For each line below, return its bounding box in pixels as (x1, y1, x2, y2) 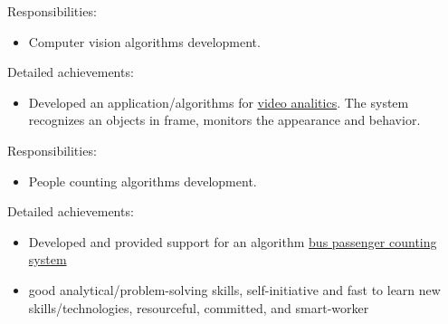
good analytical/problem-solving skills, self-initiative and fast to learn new (28, 280, 441, 299)
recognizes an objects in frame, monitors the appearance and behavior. (28, 110, 421, 129)
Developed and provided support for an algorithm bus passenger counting (28, 232, 437, 251)
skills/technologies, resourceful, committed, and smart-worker (28, 298, 369, 317)
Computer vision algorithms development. (28, 32, 261, 51)
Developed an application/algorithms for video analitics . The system (28, 92, 409, 111)
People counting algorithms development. (28, 171, 257, 190)
